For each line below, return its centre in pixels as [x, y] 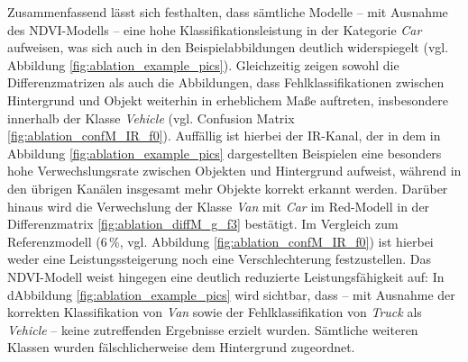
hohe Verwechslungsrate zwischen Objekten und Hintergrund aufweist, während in [234, 171]
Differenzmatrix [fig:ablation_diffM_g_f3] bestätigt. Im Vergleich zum [203, 224]
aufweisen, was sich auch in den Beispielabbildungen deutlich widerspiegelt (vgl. [228, 47]
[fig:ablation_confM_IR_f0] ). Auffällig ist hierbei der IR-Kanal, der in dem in [224, 136]
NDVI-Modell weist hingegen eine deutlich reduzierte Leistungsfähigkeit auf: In [226, 276]
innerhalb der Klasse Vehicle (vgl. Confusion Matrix [151, 118]
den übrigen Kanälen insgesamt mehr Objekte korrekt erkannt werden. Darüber [228, 188]
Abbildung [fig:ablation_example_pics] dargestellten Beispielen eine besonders [225, 153]
